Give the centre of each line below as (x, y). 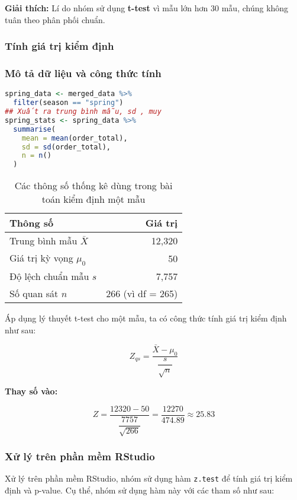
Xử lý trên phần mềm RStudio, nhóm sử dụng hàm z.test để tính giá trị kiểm (149, 478)
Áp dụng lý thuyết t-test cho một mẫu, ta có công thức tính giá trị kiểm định (146, 318)
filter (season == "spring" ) (68, 103)
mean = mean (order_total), (75, 138)
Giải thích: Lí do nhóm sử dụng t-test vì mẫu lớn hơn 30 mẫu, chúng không (147, 8)
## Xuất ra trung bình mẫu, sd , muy (83, 112)
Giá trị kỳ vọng (41, 258)
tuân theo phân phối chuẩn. (55, 19)
